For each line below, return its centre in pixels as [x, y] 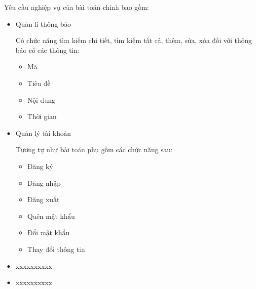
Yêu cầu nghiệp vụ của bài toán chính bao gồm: [77, 7]
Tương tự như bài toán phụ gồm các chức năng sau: [94, 149]
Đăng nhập [44, 183]
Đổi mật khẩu [48, 232]
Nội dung [41, 100]
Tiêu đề [39, 83]
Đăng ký [40, 166]
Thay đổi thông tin [56, 249]
